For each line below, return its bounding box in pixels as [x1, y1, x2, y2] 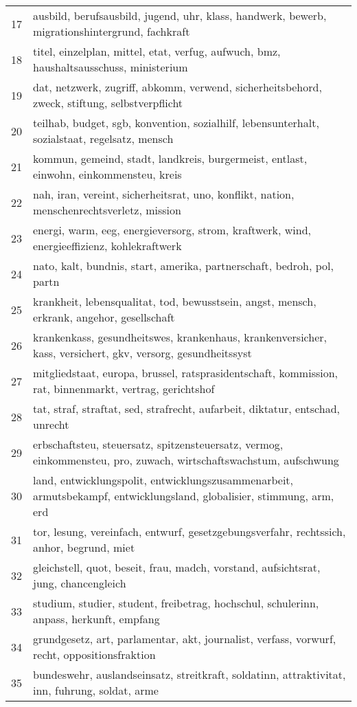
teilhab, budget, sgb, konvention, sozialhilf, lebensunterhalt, [33, 115, 319, 131]
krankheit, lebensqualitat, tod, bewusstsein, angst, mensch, [33, 293, 316, 309]
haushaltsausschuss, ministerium [33, 59, 188, 75]
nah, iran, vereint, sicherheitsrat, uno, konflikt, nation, [33, 186, 295, 202]
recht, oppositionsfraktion [33, 647, 156, 662]
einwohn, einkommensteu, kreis [33, 166, 182, 182]
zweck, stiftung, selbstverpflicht [33, 95, 183, 111]
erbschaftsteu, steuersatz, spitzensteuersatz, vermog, [33, 436, 284, 452]
